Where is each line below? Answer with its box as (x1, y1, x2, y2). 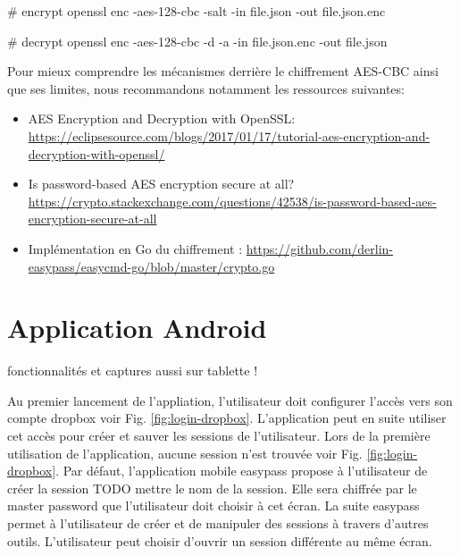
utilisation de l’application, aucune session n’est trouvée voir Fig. (7, 443, 363, 462)
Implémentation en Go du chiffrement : (28, 239, 243, 257)
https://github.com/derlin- (246, 239, 394, 257)
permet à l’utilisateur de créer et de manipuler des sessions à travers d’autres (7, 514, 429, 532)
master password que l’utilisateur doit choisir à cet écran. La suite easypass (7, 496, 420, 515)
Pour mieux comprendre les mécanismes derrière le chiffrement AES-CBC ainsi (7, 62, 439, 80)
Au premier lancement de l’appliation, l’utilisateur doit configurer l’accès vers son (7, 391, 453, 409)
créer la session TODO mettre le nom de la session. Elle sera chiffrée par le (7, 478, 417, 497)
